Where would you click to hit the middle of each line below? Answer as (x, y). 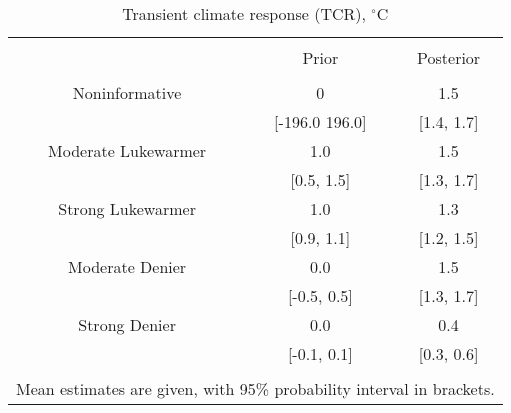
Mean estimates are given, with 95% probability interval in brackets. (255, 388)
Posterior (449, 57)
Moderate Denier (127, 266)
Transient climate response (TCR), (244, 13)
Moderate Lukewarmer (127, 150)
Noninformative (127, 92)
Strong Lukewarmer (127, 208)
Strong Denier (127, 324)
